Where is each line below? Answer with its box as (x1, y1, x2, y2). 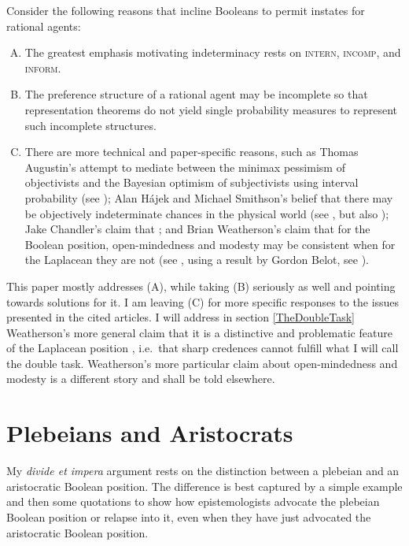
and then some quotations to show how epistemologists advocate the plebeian (6, 493, 380, 510)
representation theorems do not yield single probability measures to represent (24, 101, 398, 117)
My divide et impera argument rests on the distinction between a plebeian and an (6, 462, 400, 479)
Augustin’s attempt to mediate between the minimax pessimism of (24, 158, 345, 175)
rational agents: (6, 17, 81, 34)
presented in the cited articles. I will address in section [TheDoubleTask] (6, 309, 355, 325)
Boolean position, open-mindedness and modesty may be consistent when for (24, 236, 396, 252)
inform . (24, 59, 61, 76)
